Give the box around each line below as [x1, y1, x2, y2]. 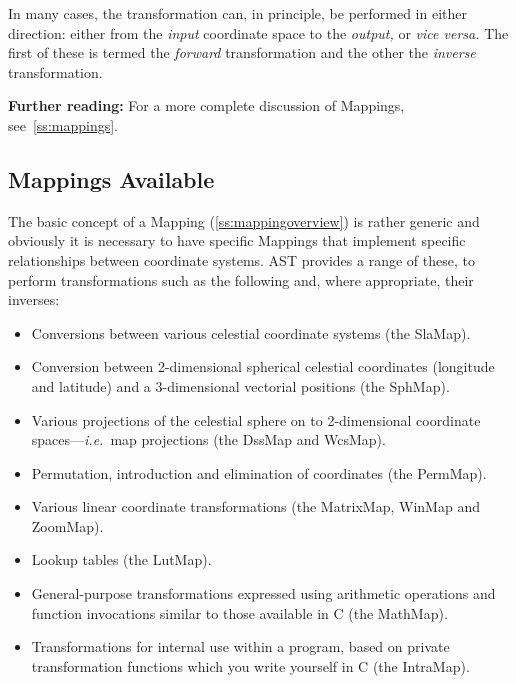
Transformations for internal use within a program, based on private [31, 636, 450, 657]
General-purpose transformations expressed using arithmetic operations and [31, 583, 496, 604]
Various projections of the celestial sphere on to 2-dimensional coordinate [31, 409, 481, 430]
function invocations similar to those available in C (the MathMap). [31, 602, 448, 623]
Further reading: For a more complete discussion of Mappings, [8, 95, 405, 116]
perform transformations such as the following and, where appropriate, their [8, 269, 474, 290]
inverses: [8, 289, 60, 310]
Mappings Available [8, 163, 215, 194]
